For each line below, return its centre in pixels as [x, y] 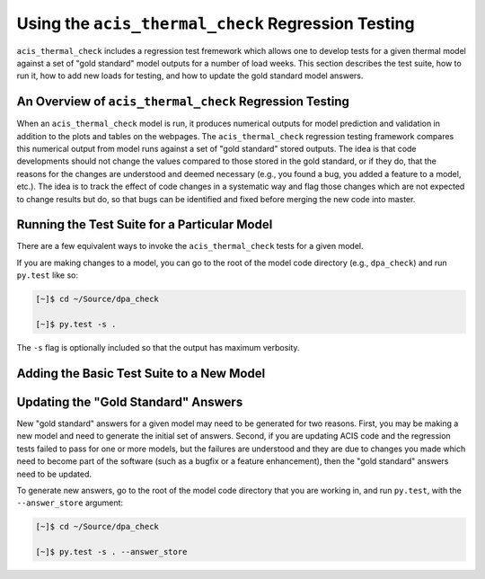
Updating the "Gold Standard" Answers [130, 401]
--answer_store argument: [70, 503]
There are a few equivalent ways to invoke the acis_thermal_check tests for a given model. [190, 246]
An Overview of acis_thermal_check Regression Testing [183, 102]
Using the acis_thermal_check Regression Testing [216, 23]
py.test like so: [48, 275]
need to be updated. [54, 474]
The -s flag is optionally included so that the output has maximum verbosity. [158, 348]
